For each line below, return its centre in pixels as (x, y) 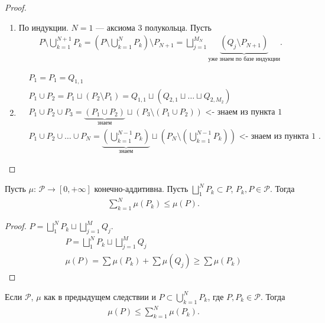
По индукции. (43, 27)
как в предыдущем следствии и (100, 296)
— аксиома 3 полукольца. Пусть (154, 27)
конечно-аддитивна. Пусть (141, 189)
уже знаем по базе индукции (244, 59)
